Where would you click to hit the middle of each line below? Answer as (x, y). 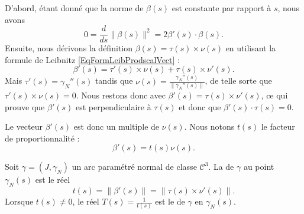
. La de (221, 167)
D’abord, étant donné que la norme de (74, 8)
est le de (170, 201)
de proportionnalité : (42, 138)
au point (259, 167)
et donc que (200, 106)
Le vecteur (24, 126)
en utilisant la (251, 48)
